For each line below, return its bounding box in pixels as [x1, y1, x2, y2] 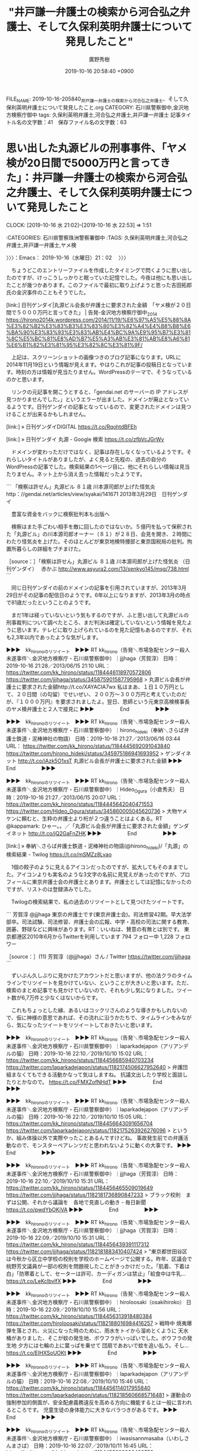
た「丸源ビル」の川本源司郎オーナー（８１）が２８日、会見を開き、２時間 [6, 530, 187, 538]
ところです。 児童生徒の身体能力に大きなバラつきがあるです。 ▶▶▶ [11, 1407, 178, 1414]
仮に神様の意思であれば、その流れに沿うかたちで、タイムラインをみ [16, 1014, 181, 1021]
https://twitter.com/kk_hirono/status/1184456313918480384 [6, 1312, 152, 1320]
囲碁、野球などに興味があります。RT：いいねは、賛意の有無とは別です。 [6, 926, 183, 933]
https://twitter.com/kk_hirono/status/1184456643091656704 [6, 1119, 153, 1127]
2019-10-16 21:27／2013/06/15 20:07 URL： [16, 794, 123, 801]
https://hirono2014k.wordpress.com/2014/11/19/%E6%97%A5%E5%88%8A [6, 316, 191, 323]
